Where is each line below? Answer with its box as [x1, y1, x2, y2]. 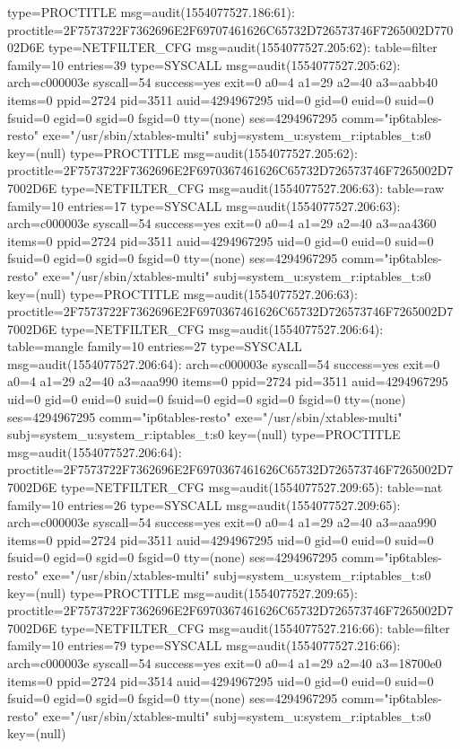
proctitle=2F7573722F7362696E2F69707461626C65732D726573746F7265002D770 [7, 20, 454, 39]
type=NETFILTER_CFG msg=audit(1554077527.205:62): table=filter [48, 38, 438, 57]
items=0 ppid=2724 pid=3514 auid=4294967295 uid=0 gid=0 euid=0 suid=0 [7, 671, 434, 690]
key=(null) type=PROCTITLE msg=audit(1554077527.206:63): [7, 284, 358, 303]
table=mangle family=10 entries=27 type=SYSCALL [7, 337, 302, 356]
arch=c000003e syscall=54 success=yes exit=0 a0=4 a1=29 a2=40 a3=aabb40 [7, 73, 438, 92]
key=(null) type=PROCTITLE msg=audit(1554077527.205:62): [7, 143, 358, 162]
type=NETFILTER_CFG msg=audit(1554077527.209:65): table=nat [60, 478, 443, 497]
